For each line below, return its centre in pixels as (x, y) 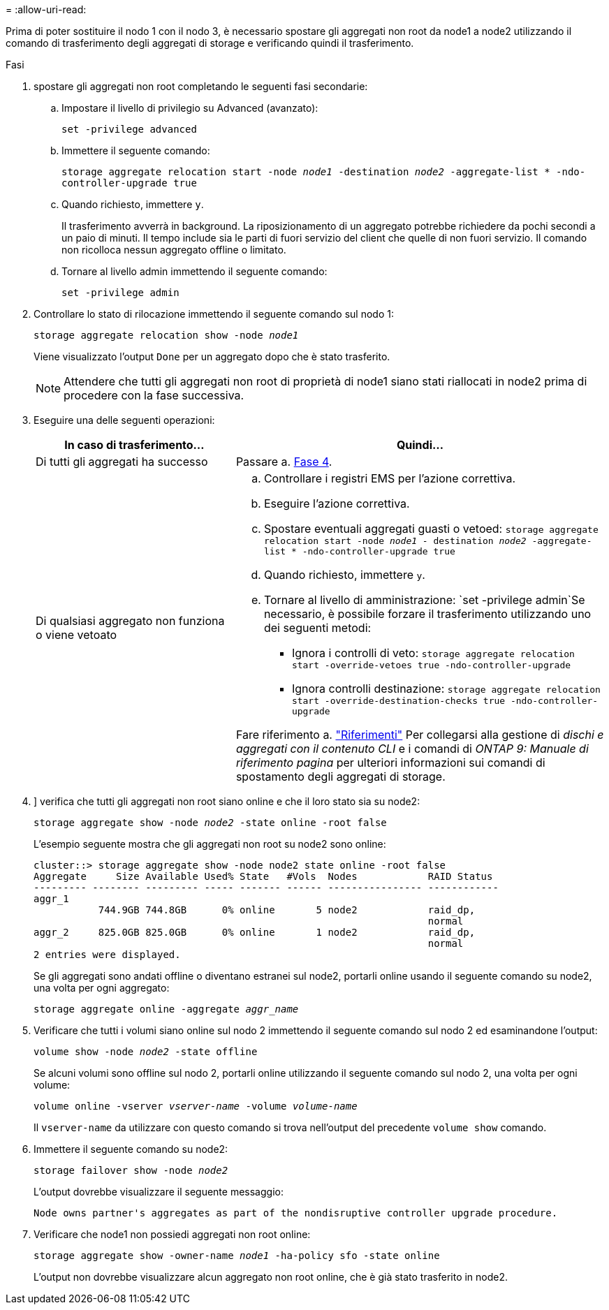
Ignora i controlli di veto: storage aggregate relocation (433, 653)
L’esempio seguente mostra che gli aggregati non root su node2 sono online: (210, 844)
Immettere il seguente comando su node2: (131, 1149)
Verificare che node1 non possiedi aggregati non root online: (172, 1234)
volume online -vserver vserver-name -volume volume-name (196, 1106)
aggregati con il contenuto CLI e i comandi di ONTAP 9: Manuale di (412, 749)
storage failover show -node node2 (131, 1170)
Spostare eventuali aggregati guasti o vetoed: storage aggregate (431, 529)
